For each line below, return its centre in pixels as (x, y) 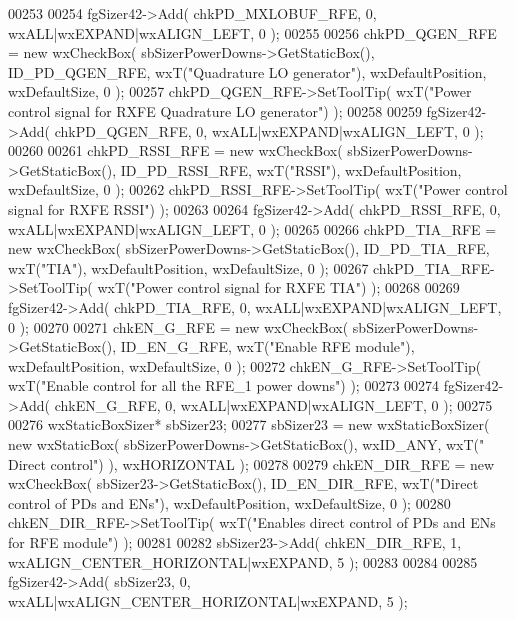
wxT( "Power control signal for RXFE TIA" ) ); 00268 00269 (278, 287)
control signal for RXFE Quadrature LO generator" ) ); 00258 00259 (215, 110)
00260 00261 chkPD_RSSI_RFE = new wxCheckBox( (175, 150)
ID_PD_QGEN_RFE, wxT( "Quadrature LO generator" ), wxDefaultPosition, (247, 71)
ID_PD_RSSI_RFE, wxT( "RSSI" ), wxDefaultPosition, (291, 169)
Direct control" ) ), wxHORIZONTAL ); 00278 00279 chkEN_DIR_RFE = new (251, 463)
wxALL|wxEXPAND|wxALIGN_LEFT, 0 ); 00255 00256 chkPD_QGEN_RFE (252, 32)
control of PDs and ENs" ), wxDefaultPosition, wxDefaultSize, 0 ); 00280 (229, 502)
